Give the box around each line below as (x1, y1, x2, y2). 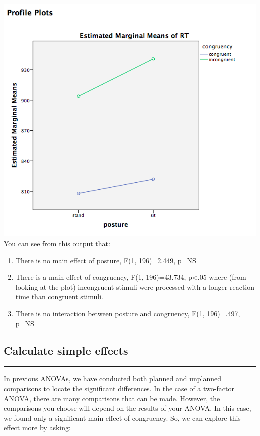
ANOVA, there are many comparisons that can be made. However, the (4, 393, 220, 403)
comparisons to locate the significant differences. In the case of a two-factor (4, 383, 234, 393)
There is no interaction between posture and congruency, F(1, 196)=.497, (15, 308, 240, 318)
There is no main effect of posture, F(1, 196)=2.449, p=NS (15, 255, 196, 265)
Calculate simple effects (4, 342, 128, 358)
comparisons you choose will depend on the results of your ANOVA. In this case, (4, 403, 251, 413)
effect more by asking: (4, 422, 71, 433)
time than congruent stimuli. (15, 291, 103, 302)
